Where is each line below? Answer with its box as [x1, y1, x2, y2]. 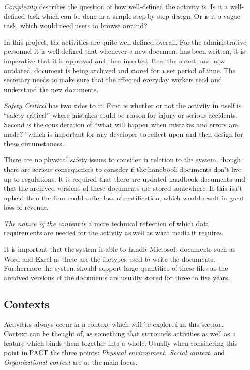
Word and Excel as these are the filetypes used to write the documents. [4, 253, 215, 263]
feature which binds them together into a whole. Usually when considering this [4, 338, 237, 348]
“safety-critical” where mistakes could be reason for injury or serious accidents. [4, 109, 237, 120]
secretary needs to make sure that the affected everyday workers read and [4, 75, 222, 85]
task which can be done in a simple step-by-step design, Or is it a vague [27, 11, 240, 21]
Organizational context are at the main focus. [4, 357, 138, 367]
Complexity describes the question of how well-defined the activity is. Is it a [4, 1, 228, 11]
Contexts [4, 296, 50, 311]
